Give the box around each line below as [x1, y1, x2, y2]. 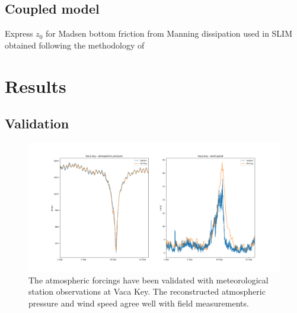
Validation [5, 114, 69, 133]
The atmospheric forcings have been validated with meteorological [28, 273, 269, 286]
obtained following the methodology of [5, 38, 145, 51]
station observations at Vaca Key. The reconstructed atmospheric [28, 285, 266, 298]
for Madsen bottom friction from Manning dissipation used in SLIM [45, 27, 292, 40]
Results [5, 73, 66, 98]
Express [5, 27, 33, 40]
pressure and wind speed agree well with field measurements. [28, 296, 249, 309]
